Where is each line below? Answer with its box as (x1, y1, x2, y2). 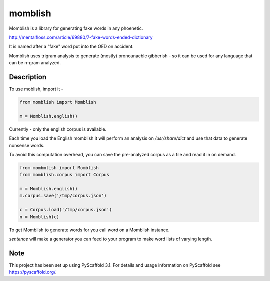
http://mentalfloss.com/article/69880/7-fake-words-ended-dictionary (9, 34, 153, 40)
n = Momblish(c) (19, 214, 60, 220)
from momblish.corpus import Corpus (19, 172, 110, 178)
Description (9, 73, 47, 81)
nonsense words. (9, 142, 45, 148)
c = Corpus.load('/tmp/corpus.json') (19, 207, 112, 213)
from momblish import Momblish (19, 99, 97, 105)
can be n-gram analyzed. (9, 60, 61, 66)
